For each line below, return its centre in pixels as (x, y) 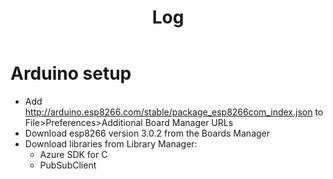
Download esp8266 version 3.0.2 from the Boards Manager (147, 133)
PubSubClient (68, 165)
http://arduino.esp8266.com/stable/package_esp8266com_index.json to (174, 112)
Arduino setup (71, 73)
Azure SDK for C (73, 154)
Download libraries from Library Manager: (111, 143)
